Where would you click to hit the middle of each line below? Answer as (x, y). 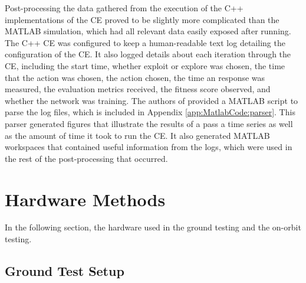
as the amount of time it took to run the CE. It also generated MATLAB (137, 135)
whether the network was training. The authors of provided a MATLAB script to (152, 100)
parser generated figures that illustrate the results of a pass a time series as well (149, 123)
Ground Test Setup (65, 271)
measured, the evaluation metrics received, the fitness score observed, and (138, 89)
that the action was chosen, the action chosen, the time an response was (135, 77)
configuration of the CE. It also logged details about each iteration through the (148, 54)
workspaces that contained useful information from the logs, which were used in (149, 147)
